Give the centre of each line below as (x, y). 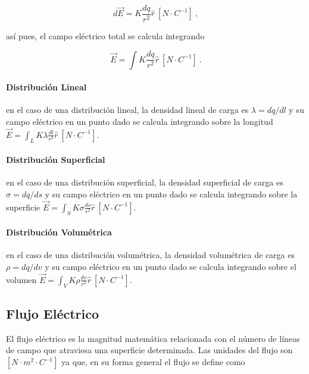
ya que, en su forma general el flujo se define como (153, 362)
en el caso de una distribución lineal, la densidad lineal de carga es (127, 110)
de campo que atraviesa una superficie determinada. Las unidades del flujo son (149, 350)
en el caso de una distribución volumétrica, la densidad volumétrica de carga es (150, 255)
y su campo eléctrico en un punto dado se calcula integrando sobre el (171, 267)
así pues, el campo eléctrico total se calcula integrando (105, 36)
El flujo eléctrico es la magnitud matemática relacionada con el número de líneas (153, 338)
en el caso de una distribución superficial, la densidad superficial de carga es (145, 182)
